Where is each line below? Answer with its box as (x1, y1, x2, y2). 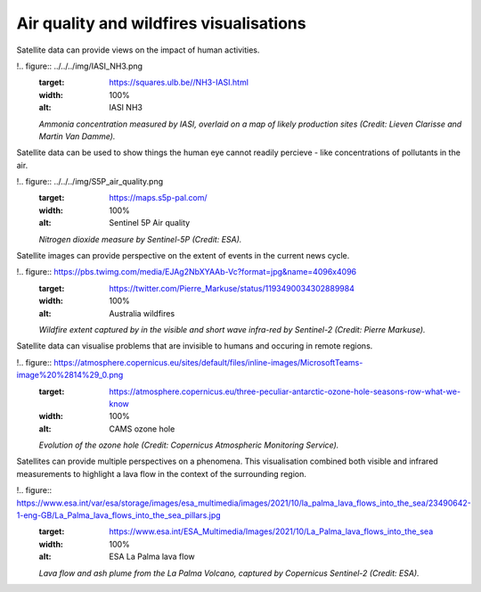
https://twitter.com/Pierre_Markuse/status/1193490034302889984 (109, 283, 355, 293)
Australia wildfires (109, 308, 175, 318)
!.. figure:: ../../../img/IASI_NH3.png (16, 61, 143, 71)
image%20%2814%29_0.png (16, 370, 124, 381)
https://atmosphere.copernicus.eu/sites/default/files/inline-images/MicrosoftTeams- (53, 357, 363, 367)
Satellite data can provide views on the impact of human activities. (16, 45, 260, 55)
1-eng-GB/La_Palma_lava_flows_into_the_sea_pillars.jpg (16, 510, 222, 521)
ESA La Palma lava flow (109, 551, 195, 562)
